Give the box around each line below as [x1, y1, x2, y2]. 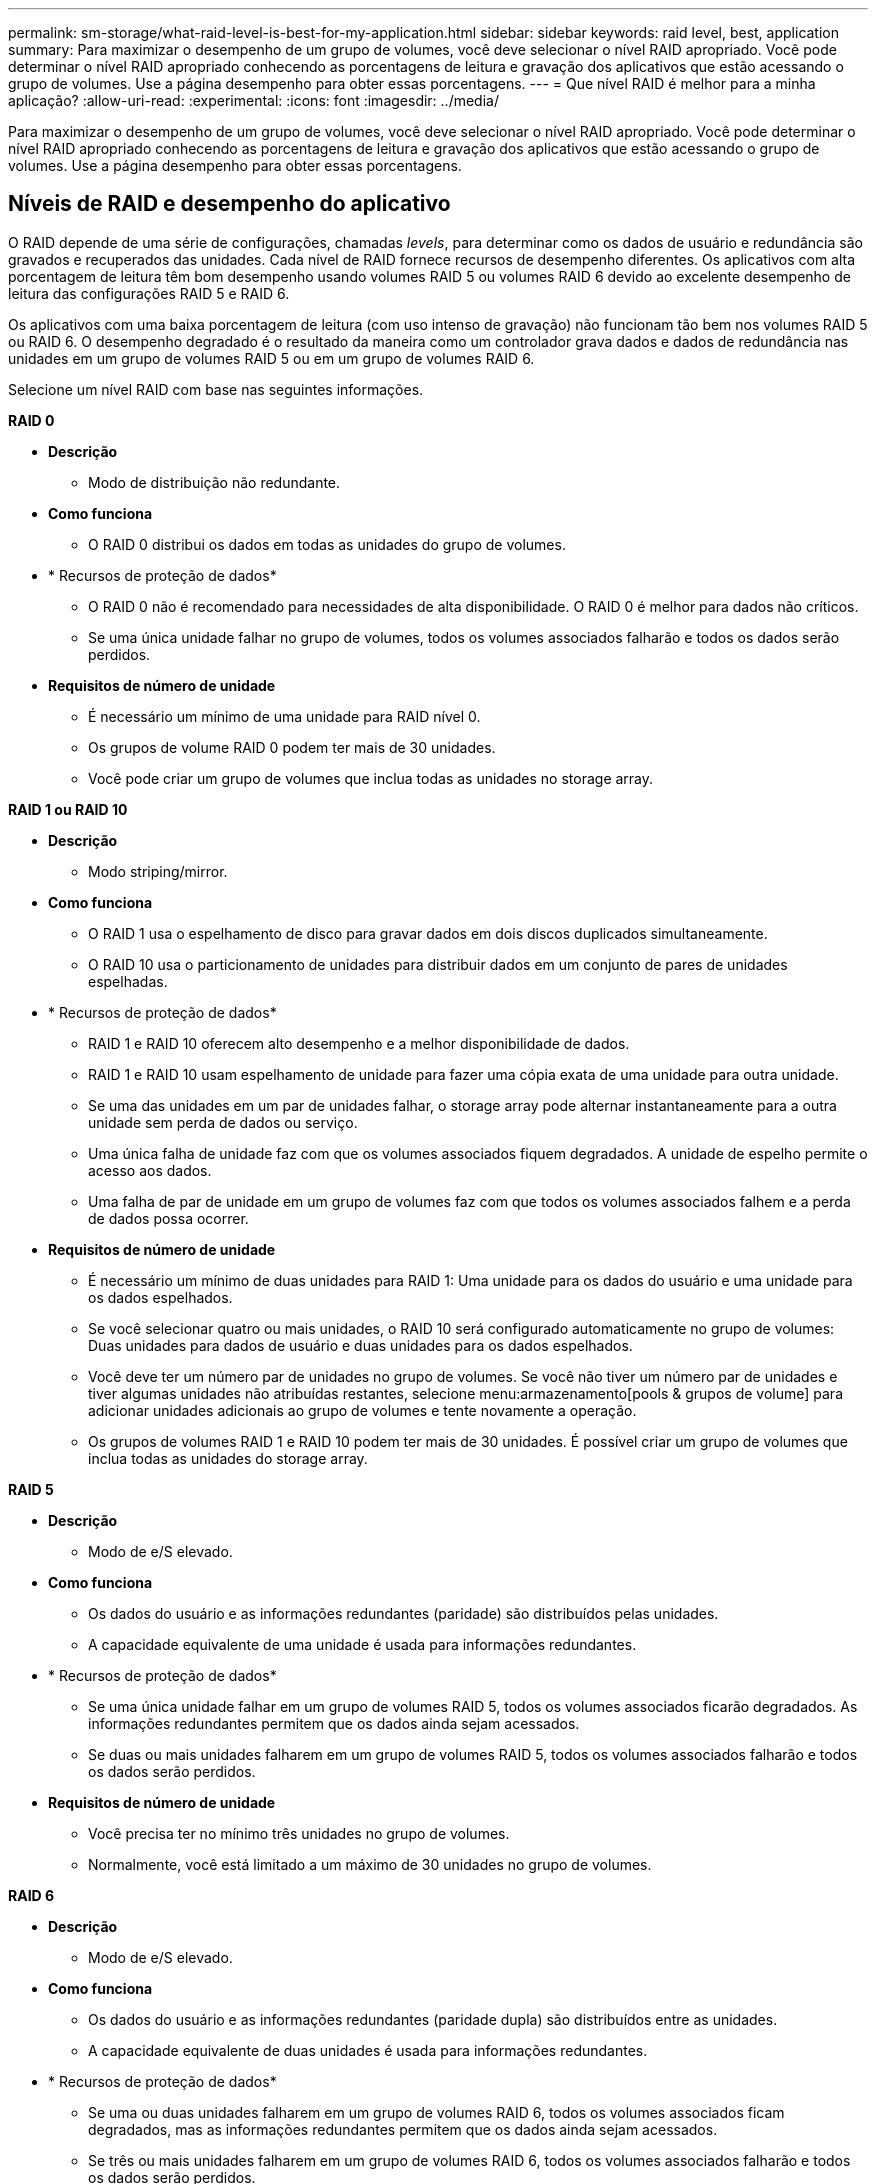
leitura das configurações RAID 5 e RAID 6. [8, 284, 290, 302]
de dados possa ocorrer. [88, 1209, 249, 1227]
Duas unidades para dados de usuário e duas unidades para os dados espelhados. [88, 1336, 633, 1354]
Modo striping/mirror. [88, 862, 228, 880]
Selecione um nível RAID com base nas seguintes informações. [8, 380, 424, 398]
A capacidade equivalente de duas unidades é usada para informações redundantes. [88, 2041, 648, 2059]
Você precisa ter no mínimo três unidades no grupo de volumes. [88, 1824, 510, 1842]
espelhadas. [88, 972, 168, 990]
